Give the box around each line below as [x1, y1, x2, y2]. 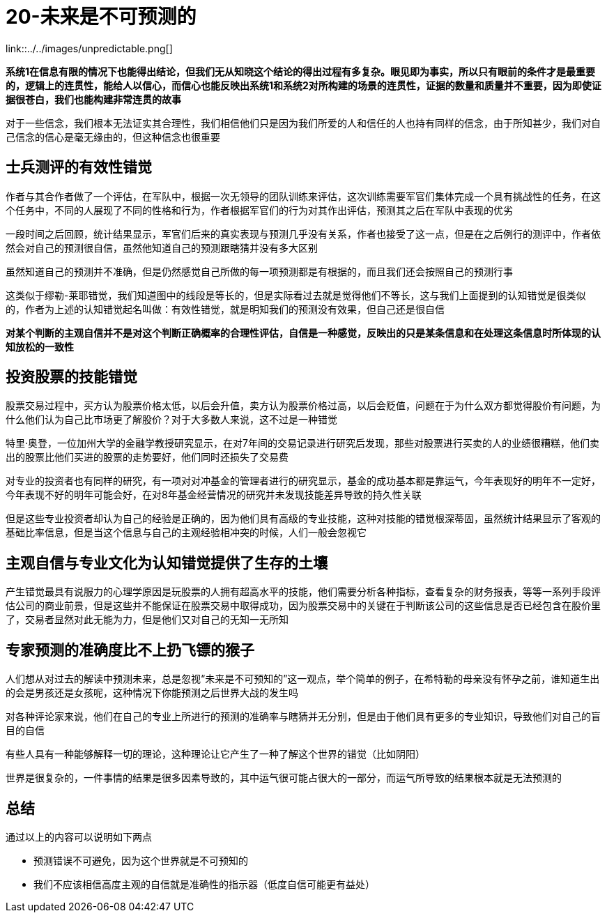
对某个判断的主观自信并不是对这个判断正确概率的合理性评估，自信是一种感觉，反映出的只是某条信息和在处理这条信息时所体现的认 [6, 326, 601, 339]
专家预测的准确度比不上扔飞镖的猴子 [6, 641, 254, 659]
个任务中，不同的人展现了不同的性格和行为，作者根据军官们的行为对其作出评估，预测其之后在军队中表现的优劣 [6, 204, 513, 216]
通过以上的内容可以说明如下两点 [6, 830, 152, 843]
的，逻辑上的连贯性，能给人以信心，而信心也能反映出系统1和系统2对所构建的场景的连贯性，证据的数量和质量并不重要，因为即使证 [6, 79, 601, 91]
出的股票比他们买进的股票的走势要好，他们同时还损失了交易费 [6, 451, 289, 464]
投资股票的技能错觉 [6, 368, 137, 386]
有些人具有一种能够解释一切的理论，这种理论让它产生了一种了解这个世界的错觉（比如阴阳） [6, 748, 425, 760]
